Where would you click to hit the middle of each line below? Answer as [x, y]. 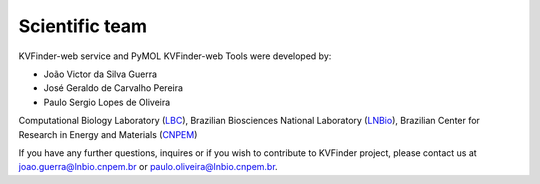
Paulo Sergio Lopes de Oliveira [107, 102]
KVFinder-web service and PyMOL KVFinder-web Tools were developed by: [175, 56]
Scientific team [83, 26]
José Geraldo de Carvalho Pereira [113, 88]
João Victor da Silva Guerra [100, 74]
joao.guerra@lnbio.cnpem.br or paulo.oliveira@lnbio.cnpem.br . [148, 167]
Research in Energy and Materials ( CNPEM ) [108, 134]
